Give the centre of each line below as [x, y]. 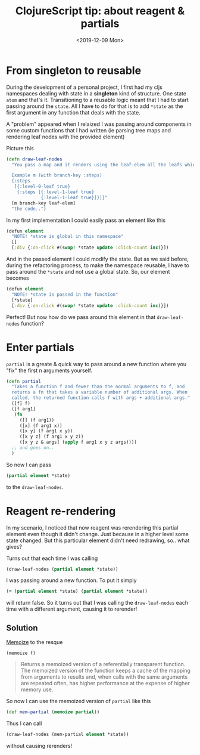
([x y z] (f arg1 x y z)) [51, 437]
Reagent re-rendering [61, 511]
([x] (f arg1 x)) [41, 426]
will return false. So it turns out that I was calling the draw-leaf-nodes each [97, 603]
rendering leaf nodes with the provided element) [65, 137]
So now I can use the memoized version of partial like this [79, 701]
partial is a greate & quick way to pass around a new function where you [96, 364]
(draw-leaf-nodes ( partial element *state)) [62, 569]
